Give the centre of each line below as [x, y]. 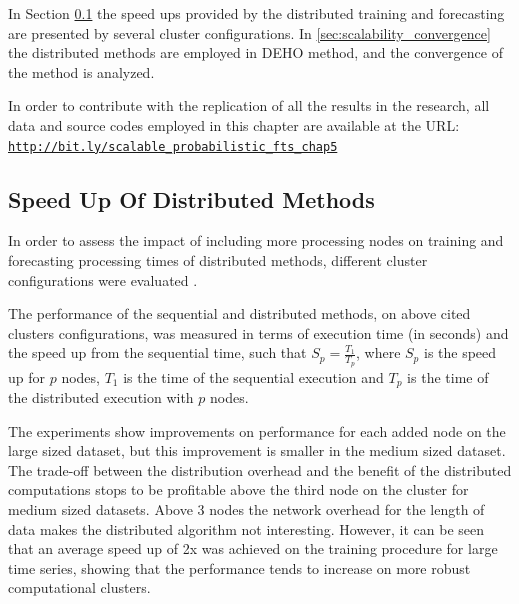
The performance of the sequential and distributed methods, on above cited [239, 313]
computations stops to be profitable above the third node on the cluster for [238, 489]
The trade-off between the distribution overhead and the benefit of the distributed [260, 469]
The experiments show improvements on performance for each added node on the [257, 430]
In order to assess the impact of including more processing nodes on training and [256, 240]
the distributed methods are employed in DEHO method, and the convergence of [255, 52]
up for [27, 376]
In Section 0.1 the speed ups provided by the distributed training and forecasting [256, 13]
